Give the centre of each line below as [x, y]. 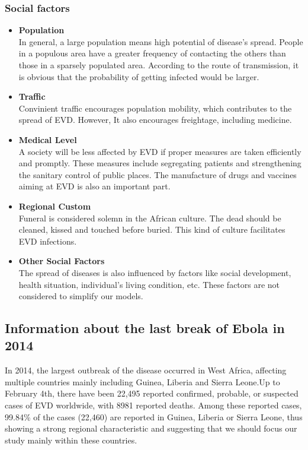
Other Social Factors [62, 261]
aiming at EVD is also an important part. [94, 186]
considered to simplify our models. [81, 296]
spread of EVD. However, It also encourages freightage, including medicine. [155, 120]
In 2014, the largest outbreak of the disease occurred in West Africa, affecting [146, 370]
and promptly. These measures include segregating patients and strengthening [160, 163]
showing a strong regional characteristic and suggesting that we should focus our [151, 428]
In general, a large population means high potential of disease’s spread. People [161, 41]
